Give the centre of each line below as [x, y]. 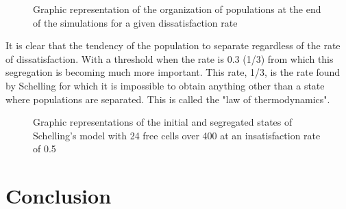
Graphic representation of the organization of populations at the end [177, 9]
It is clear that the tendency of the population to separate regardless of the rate [173, 45]
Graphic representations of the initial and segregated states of [163, 122]
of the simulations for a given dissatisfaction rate [135, 22]
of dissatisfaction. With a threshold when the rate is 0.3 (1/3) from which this [170, 58]
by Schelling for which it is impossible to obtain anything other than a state [165, 85]
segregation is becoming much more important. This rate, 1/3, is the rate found [173, 72]
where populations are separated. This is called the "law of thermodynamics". [168, 99]
